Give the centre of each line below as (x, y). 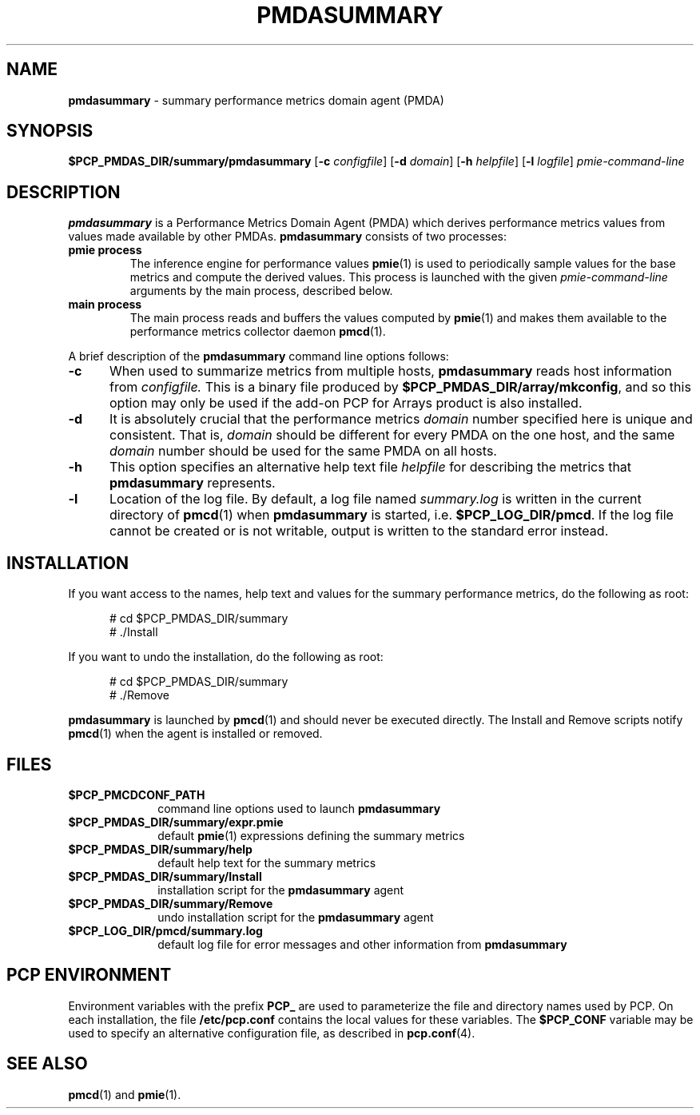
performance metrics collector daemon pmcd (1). (258, 332)
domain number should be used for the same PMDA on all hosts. (303, 451)
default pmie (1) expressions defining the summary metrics (311, 835)
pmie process (105, 250)
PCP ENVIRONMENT (89, 975)
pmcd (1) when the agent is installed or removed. (195, 734)
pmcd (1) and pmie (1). (125, 1094)
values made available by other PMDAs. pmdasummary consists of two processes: (288, 237)
